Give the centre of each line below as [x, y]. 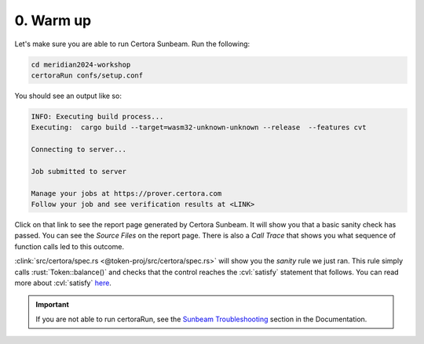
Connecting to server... [79, 150]
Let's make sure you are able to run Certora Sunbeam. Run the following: [132, 44]
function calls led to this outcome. [69, 246]
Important [53, 305]
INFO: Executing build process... [97, 116]
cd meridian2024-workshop [81, 64]
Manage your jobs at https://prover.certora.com [126, 193]
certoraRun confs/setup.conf [87, 75]
